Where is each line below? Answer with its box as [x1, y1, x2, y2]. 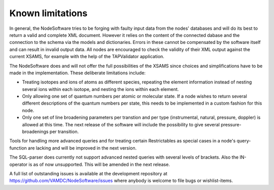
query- [236, 138, 251, 144]
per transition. [49, 129, 79, 135]
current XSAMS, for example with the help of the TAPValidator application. [9, 54, 164, 60]
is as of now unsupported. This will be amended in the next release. [28, 161, 170, 167]
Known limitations [9, 8, 88, 19]
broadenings [22, 129, 49, 135]
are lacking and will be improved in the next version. [28, 145, 137, 151]
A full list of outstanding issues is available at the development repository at [9, 170, 167, 176]
